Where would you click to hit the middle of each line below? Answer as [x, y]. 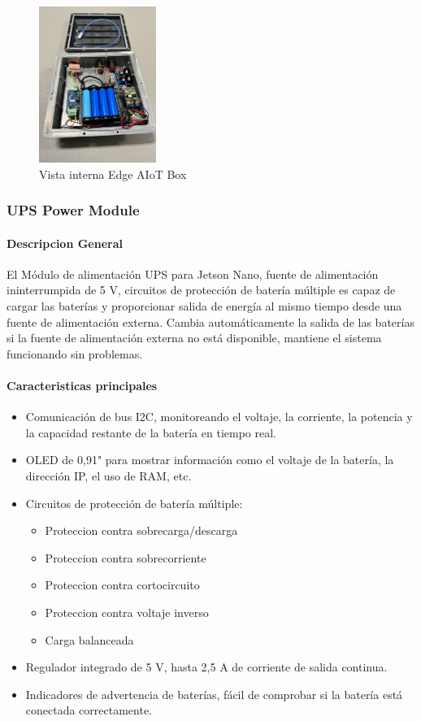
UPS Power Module [73, 210]
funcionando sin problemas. [75, 353]
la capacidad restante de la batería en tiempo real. [151, 432]
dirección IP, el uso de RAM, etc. [109, 475]
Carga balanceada [89, 639]
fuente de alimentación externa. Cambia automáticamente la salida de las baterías [210, 321]
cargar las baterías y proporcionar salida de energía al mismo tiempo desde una [204, 306]
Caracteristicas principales [82, 385]
